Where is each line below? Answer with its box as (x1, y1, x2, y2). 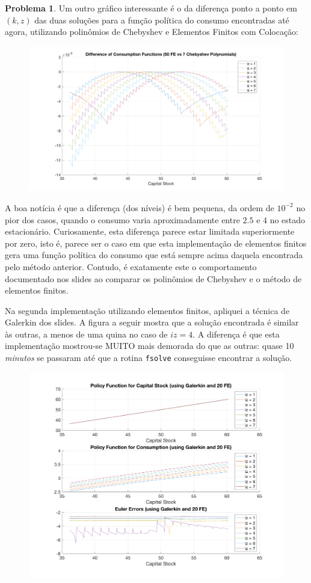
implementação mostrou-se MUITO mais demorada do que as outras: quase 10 (5, 339, 294, 352)
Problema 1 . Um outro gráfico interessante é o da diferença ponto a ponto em (5, 2, 297, 14)
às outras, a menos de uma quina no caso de (5, 327, 168, 340)
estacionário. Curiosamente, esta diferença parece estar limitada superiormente (5, 225, 295, 238)
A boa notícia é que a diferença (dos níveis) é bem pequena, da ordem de (5, 201, 274, 214)
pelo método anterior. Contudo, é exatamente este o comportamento (5, 260, 257, 273)
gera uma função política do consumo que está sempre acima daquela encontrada (5, 248, 303, 261)
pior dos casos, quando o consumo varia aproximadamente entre (5, 213, 240, 226)
